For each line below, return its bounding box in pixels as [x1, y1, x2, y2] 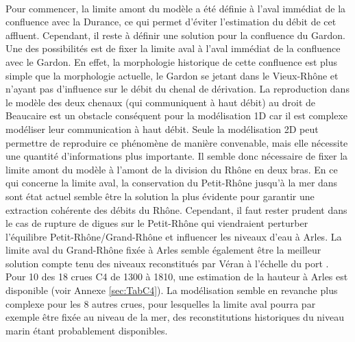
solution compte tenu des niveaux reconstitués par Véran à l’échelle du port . [5, 256, 329, 270]
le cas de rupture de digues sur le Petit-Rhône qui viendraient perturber [5, 216, 308, 230]
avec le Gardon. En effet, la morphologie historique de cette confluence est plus [5, 54, 337, 69]
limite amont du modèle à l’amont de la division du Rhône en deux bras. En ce [5, 162, 338, 176]
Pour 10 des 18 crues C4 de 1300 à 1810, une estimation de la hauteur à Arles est [5, 269, 348, 284]
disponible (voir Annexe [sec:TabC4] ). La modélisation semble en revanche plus [5, 283, 338, 297]
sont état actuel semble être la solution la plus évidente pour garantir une [5, 188, 315, 203]
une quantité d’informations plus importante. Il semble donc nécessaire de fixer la [5, 149, 348, 163]
